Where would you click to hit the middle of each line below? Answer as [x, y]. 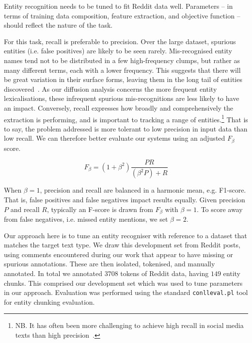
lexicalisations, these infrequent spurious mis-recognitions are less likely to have [122, 98]
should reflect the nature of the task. [58, 25]
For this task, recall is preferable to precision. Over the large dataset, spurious [120, 41]
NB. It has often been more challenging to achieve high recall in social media [129, 325]
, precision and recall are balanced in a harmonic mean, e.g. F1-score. [143, 190]
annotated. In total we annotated [53, 273]
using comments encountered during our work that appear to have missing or [118, 254]
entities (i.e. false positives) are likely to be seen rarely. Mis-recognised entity [118, 51]
